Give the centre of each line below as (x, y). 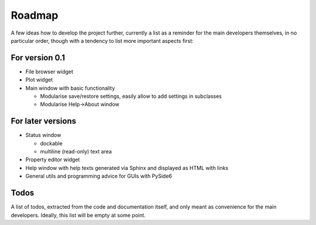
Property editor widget (53, 160)
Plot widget (39, 80)
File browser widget (49, 71)
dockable (51, 143)
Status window (43, 135)
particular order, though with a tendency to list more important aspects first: (102, 40)
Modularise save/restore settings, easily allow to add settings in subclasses (131, 96)
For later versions (43, 121)
